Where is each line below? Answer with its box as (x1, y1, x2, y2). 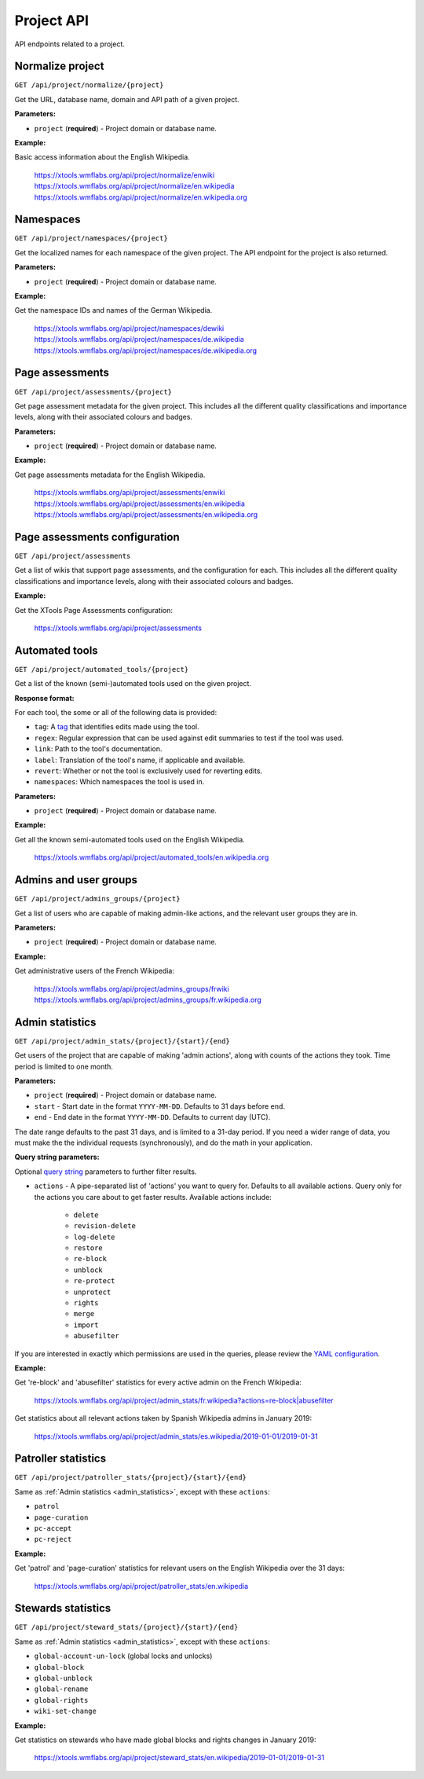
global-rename (34, 1685, 89, 1693)
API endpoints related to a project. (14, 39, 126, 49)
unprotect (73, 1287, 111, 1297)
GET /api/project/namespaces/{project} (14, 234, 168, 243)
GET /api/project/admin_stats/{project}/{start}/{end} (14, 1036, 231, 1045)
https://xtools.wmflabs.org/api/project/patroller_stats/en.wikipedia (34, 1581, 249, 1590)
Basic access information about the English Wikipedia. (14, 152, 190, 162)
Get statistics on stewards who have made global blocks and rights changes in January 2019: (14, 1735, 316, 1744)
